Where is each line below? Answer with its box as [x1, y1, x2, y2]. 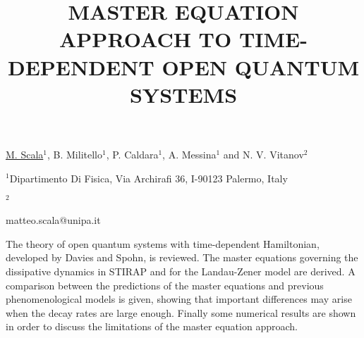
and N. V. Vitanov [223, 146, 304, 161]
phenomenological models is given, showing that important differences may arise [6, 292, 352, 306]
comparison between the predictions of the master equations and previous [6, 277, 324, 292]
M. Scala [6, 146, 44, 161]
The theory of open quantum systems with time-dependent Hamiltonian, [6, 236, 320, 251]
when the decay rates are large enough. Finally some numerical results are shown [6, 305, 356, 320]
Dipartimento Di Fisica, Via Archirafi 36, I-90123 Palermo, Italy [9, 170, 288, 185]
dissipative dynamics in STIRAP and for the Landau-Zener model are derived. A [6, 263, 356, 278]
